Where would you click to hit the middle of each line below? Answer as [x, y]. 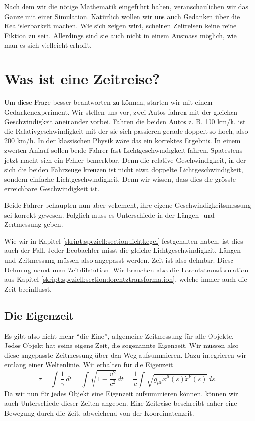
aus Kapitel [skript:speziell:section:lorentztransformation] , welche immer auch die [126, 279]
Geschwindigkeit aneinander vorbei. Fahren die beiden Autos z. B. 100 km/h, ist [125, 121]
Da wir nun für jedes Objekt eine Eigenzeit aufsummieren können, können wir [121, 393]
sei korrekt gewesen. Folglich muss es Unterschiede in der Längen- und [110, 214]
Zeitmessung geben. [34, 224]
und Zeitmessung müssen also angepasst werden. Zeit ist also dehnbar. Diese [119, 260]
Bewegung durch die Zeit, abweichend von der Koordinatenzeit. [99, 412]
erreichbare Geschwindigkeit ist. [52, 188]
